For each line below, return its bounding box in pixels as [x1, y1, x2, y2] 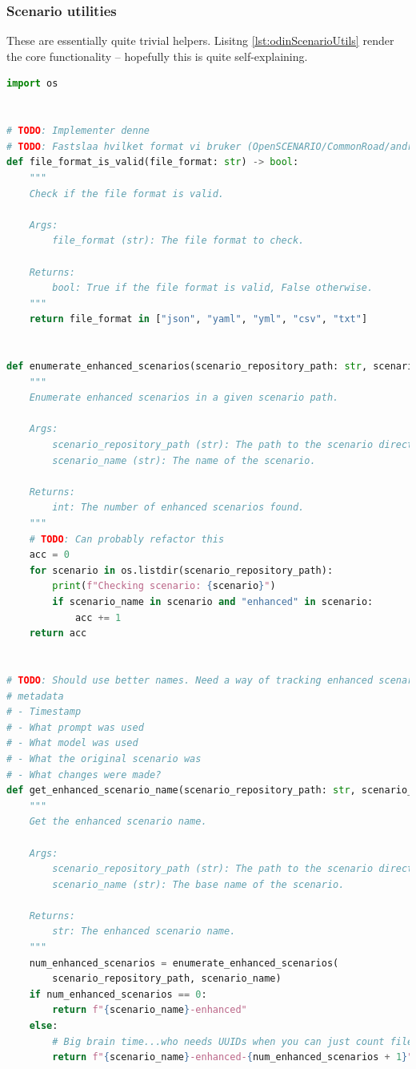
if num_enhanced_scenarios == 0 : [29, 988, 207, 1000]
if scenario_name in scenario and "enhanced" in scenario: [52, 596, 374, 607]
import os [6, 78, 58, 90]
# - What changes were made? [6, 768, 162, 781]
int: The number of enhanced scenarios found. [52, 502, 305, 514]
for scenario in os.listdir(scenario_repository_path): [29, 564, 334, 576]
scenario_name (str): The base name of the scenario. [52, 878, 345, 890]
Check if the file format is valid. [29, 188, 225, 200]
